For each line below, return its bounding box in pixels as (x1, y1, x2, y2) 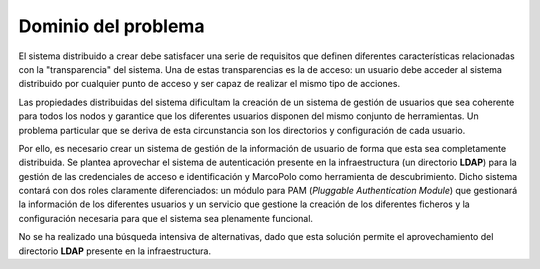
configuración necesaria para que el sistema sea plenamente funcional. (18, 212, 314, 224)
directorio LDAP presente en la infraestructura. (18, 245, 212, 257)
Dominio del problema (18, 15, 205, 37)
